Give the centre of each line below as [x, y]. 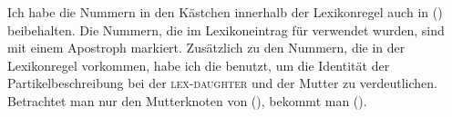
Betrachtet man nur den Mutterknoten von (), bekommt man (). [187, 100]
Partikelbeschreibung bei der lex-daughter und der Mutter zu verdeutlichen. [222, 83]
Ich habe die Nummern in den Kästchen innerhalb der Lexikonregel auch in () [225, 12]
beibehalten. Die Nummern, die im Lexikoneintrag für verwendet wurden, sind [226, 29]
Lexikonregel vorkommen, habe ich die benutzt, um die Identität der [199, 65]
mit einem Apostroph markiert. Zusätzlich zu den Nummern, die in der [206, 48]
